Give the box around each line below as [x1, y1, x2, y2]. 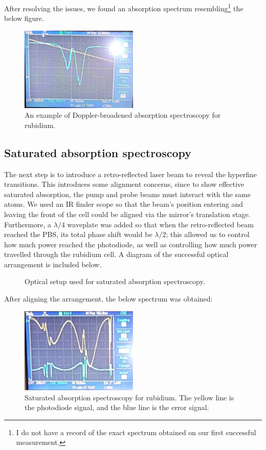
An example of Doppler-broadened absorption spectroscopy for [25, 110, 221, 120]
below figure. [4, 13, 44, 24]
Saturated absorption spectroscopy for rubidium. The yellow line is [25, 392, 234, 402]
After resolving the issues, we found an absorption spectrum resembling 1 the [4, 2, 243, 13]
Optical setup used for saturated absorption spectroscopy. [25, 276, 205, 287]
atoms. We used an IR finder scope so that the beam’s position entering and [4, 199, 243, 209]
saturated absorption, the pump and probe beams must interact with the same [4, 188, 251, 199]
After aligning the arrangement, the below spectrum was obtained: [4, 293, 213, 304]
